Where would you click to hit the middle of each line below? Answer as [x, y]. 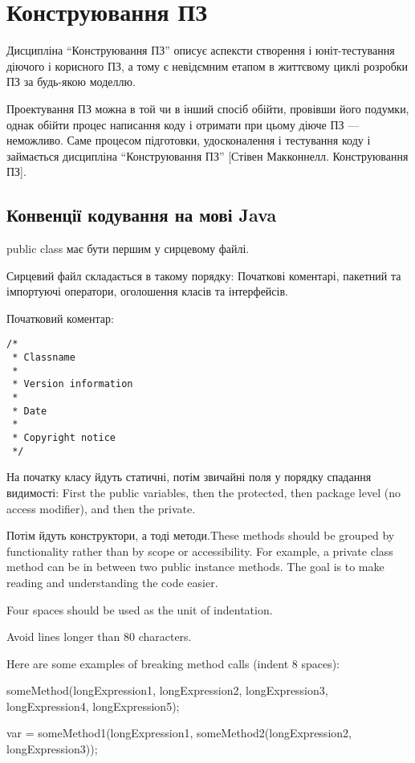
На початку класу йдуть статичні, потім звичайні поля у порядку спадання [189, 477]
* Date [30, 411]
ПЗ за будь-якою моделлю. [71, 82]
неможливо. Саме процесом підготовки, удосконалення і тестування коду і [189, 140]
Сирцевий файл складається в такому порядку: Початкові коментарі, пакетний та [204, 275]
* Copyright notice [64, 438]
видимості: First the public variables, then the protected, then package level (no [203, 492]
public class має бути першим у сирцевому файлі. [128, 249]
